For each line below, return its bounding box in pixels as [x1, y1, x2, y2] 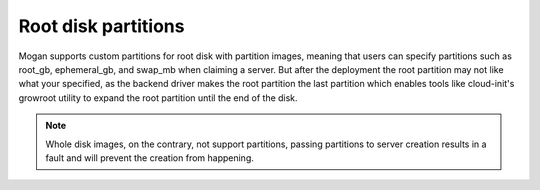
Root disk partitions [18, 15, 185, 37]
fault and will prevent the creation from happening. [45, 151, 255, 164]
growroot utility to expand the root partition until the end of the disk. [18, 91, 299, 104]
